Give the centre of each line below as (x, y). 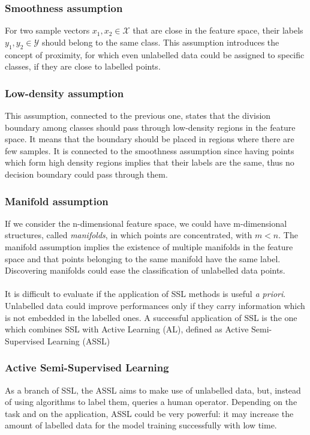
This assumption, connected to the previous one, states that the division (138, 115)
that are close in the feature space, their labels (218, 30)
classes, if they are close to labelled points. (83, 66)
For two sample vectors (47, 30)
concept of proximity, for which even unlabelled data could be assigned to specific (155, 54)
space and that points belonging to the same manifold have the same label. (143, 258)
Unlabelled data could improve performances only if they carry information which (155, 305)
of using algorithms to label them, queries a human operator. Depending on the (151, 402)
